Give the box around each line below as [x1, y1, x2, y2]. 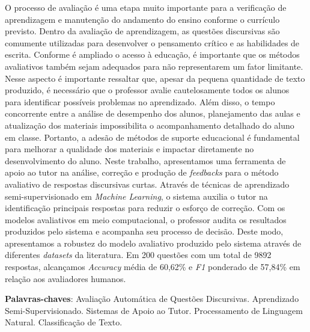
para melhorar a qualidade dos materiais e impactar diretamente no [5, 143, 254, 155]
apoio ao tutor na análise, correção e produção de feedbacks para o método [5, 166, 279, 179]
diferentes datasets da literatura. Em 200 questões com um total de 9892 [5, 248, 272, 261]
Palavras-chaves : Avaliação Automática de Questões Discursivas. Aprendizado [5, 292, 299, 305]
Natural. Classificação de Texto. [5, 316, 123, 328]
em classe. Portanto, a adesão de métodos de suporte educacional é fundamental [5, 131, 300, 143]
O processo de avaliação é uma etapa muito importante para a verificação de [5, 1, 287, 13]
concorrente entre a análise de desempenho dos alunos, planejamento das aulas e [5, 107, 300, 120]
